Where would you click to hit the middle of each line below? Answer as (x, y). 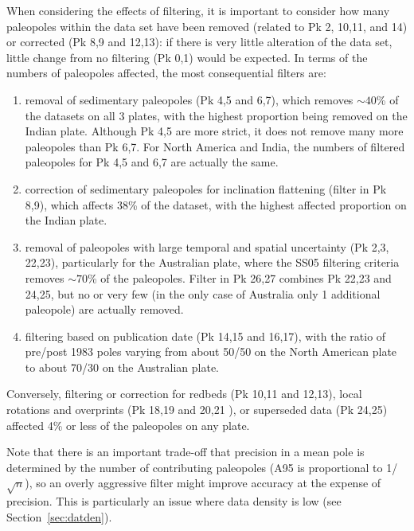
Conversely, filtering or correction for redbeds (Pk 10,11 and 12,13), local (184, 394)
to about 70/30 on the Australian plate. (122, 367)
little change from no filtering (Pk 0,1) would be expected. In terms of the (187, 57)
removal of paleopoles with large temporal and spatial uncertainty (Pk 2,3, (207, 246)
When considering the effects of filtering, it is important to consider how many (198, 10)
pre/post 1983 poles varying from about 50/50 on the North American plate (211, 351)
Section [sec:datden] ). (59, 516)
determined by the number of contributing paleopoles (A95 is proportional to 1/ (202, 467)
